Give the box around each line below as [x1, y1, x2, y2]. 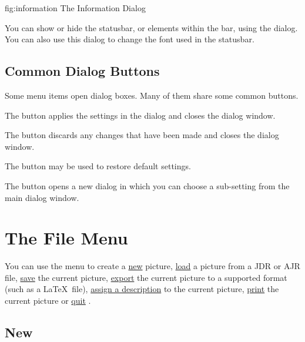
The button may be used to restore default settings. [5, 160, 191, 172]
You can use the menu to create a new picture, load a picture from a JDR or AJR [5, 260, 300, 272]
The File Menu [5, 226, 128, 250]
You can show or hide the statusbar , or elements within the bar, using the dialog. [5, 21, 298, 33]
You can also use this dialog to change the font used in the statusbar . [5, 33, 254, 45]
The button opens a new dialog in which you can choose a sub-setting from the [5, 179, 290, 192]
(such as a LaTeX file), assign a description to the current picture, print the [5, 283, 279, 295]
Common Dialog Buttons [5, 62, 160, 80]
